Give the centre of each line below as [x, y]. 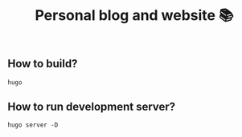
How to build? [43, 64]
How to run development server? [92, 107]
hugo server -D [33, 125]
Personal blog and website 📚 [134, 16]
